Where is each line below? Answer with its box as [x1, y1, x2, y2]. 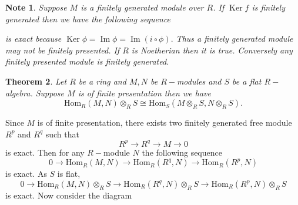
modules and [176, 75, 222, 87]
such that [45, 127, 79, 140]
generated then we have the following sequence [5, 12, 171, 25]
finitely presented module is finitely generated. [5, 55, 169, 68]
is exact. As [5, 167, 47, 180]
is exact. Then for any [5, 146, 85, 158]
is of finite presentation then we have [78, 86, 211, 99]
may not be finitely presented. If [5, 43, 120, 56]
